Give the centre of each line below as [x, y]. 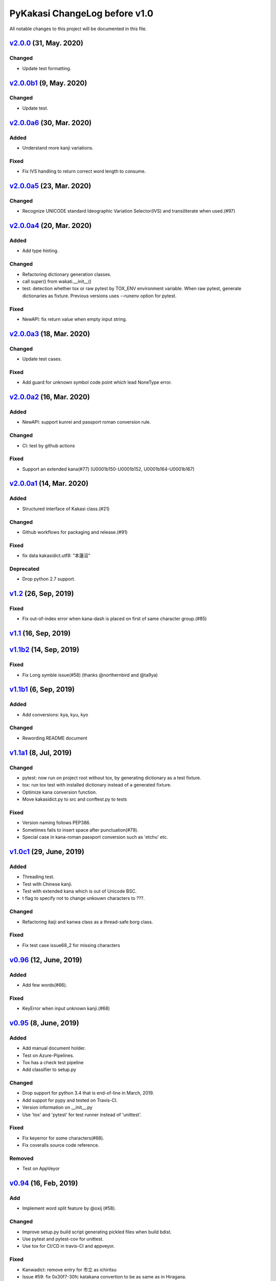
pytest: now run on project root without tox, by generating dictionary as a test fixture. [112, 778]
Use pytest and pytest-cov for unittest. [63, 1239]
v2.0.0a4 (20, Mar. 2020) [51, 226]
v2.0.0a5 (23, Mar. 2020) [50, 186]
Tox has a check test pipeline [53, 1062]
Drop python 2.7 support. [49, 579]
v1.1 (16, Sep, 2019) [40, 634]
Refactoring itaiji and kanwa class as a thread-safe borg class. [88, 922]
